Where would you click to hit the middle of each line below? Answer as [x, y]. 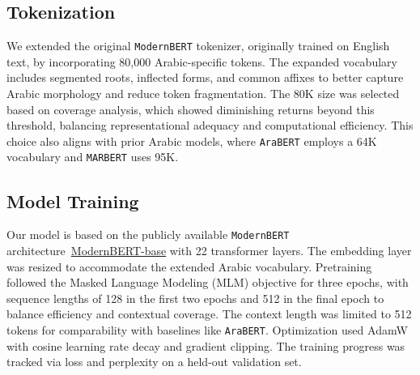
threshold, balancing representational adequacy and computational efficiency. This [210, 125]
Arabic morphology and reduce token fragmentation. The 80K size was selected [203, 94]
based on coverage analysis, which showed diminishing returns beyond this [191, 109]
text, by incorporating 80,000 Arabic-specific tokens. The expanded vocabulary [202, 61]
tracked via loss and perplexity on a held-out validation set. [154, 362]
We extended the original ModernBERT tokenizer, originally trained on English [198, 46]
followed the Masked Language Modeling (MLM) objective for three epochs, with [208, 282]
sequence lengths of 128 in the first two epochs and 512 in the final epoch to [195, 298]
